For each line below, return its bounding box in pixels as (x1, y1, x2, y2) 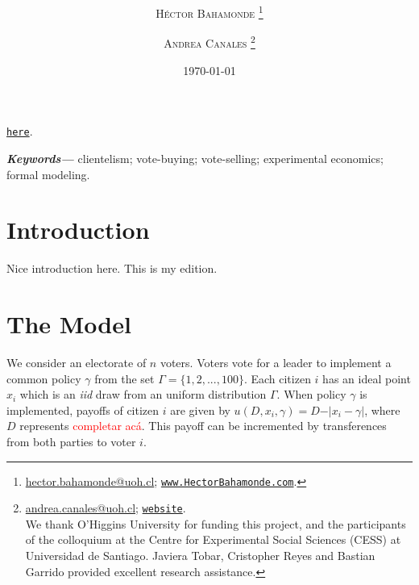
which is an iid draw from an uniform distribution (19, 386, 267, 403)
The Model (6, 307, 131, 341)
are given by (170, 401, 230, 418)
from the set (94, 370, 155, 387)
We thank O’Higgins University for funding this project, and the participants (25, 515, 406, 532)
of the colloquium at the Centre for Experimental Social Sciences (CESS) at (25, 531, 401, 548)
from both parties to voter (6, 432, 136, 449)
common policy (6, 370, 81, 387)
